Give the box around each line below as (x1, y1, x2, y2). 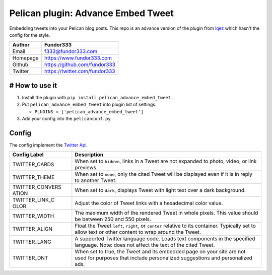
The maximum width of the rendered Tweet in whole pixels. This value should (75, 210, 258, 217)
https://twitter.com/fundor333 (44, 68, 115, 75)
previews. (75, 164, 98, 171)
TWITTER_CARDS (12, 161, 54, 168)
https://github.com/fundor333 (44, 61, 116, 68)
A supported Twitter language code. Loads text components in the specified (75, 235, 255, 242)
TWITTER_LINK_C (12, 196, 55, 203)
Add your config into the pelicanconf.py (22, 116, 111, 122)
